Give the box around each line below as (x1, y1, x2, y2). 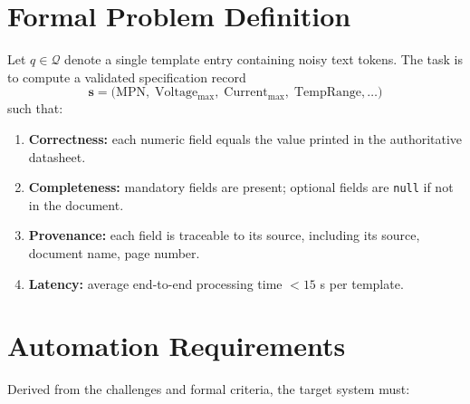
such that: (7, 99, 63, 118)
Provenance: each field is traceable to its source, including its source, (28, 226, 420, 245)
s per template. (320, 274, 404, 293)
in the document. (28, 195, 124, 214)
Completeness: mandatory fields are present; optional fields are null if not (28, 178, 454, 197)
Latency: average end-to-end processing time (28, 274, 283, 293)
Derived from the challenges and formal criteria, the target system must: (7, 380, 410, 399)
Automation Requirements (7, 327, 346, 364)
